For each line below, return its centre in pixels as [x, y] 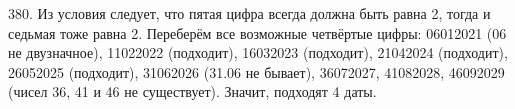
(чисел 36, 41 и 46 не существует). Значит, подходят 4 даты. [192, 91]
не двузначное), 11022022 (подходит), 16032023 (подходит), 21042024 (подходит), [258, 52]
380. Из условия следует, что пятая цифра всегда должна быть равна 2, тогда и [249, 13]
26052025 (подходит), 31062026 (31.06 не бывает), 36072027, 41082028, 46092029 [256, 71]
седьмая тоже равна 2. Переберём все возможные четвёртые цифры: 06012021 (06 [257, 32]
